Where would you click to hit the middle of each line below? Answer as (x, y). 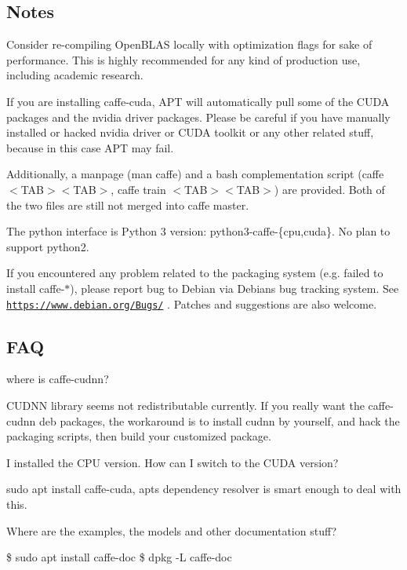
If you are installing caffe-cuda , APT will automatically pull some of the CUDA (198, 101)
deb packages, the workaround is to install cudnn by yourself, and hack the (220, 420)
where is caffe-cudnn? (58, 379)
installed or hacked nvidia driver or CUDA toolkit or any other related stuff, (190, 132)
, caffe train (138, 189)
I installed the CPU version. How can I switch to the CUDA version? (173, 462)
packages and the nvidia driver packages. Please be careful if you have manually (198, 117)
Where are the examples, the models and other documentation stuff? (172, 530)
